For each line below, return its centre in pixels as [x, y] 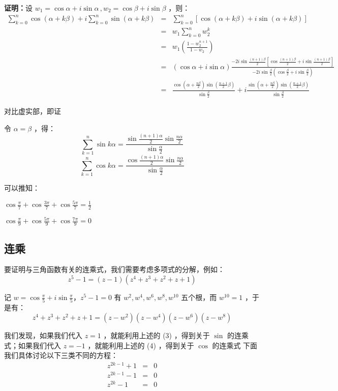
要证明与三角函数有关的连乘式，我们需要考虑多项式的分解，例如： [114, 269]
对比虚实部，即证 [33, 111]
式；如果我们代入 [33, 345]
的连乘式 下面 [235, 345]
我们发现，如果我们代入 [43, 335]
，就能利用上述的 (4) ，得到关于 [141, 345]
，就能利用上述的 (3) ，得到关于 [157, 335]
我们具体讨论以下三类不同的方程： [61, 355]
